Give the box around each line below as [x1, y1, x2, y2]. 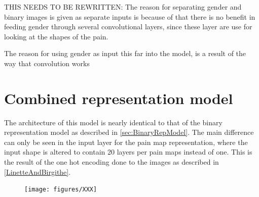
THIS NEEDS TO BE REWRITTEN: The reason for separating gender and [4, 2, 242, 12]
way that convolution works [4, 58, 90, 68]
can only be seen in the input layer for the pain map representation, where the [4, 136, 248, 147]
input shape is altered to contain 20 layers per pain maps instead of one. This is [4, 146, 252, 157]
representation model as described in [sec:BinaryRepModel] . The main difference [4, 127, 254, 137]
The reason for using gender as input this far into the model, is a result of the [4, 48, 246, 59]
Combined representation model [4, 87, 233, 108]
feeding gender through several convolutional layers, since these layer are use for [4, 21, 252, 32]
